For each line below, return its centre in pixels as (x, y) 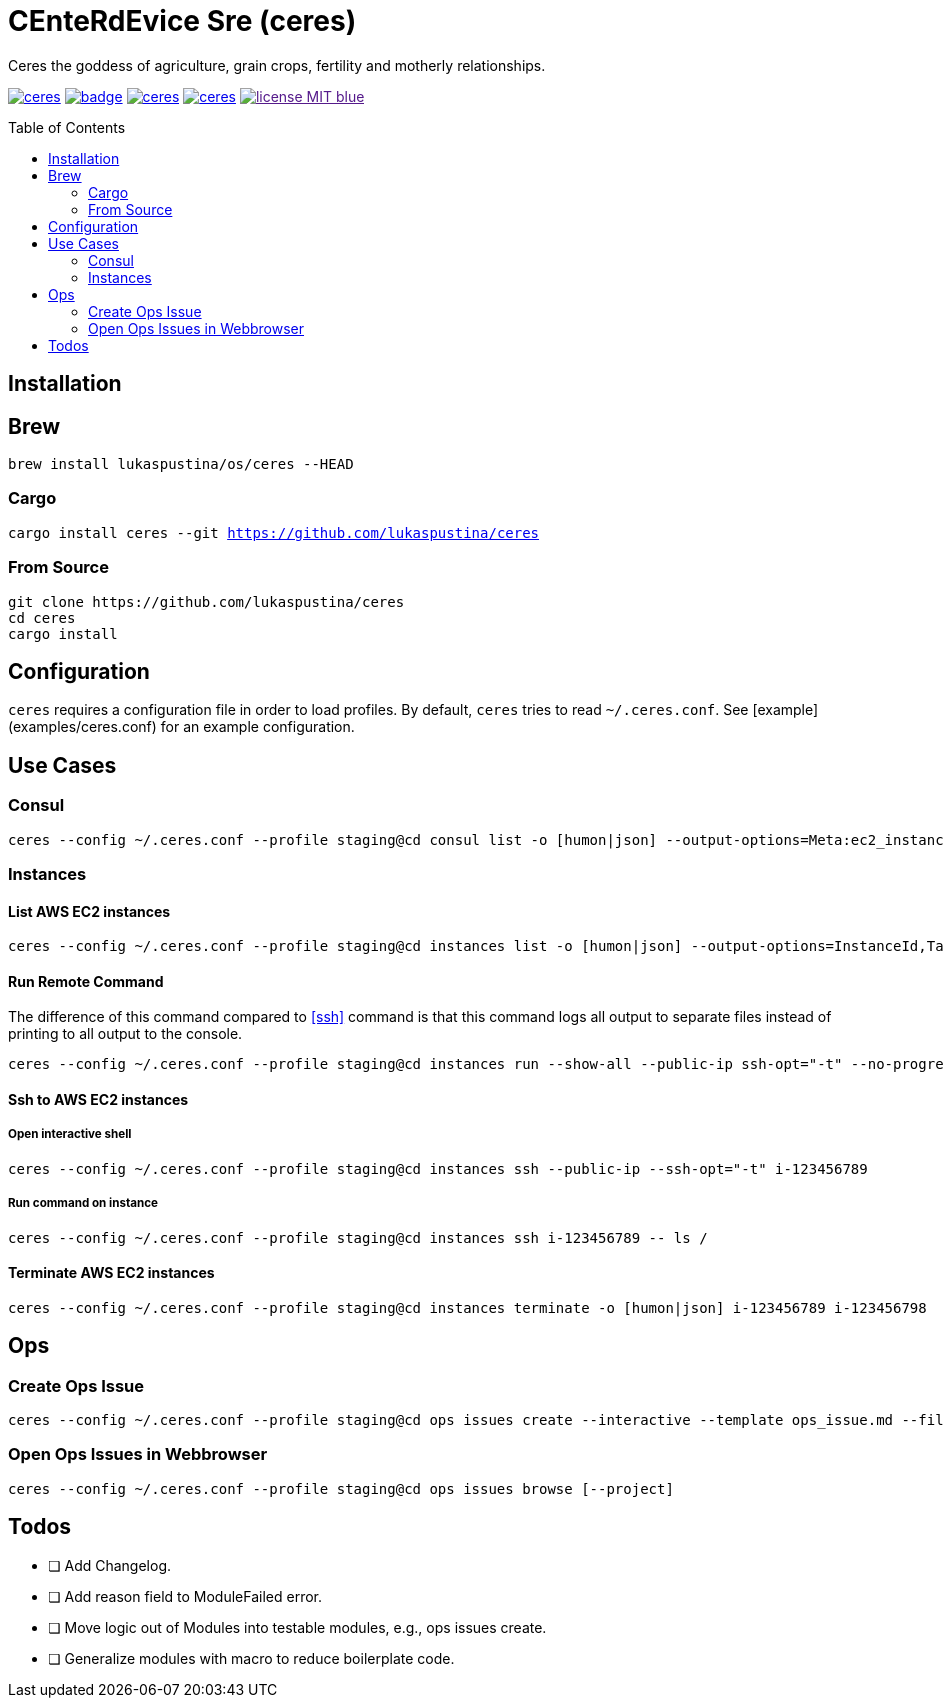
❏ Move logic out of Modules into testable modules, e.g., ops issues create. (297, 1627)
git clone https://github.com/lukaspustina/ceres (206, 601)
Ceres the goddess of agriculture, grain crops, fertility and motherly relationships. (277, 65)
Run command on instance (83, 1203)
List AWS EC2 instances (89, 911)
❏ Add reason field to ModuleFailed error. (185, 1596)
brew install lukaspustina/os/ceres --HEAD (181, 464)
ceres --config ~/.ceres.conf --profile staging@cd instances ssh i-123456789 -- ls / (358, 1237)
